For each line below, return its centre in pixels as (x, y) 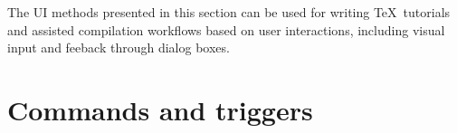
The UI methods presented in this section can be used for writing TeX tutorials (229, 12)
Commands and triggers (160, 109)
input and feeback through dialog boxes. (119, 47)
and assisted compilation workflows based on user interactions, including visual (226, 29)
